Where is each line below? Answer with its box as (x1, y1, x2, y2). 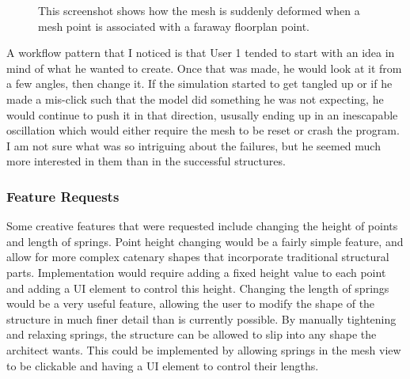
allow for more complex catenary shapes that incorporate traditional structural (6, 248, 389, 265)
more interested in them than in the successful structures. (6, 153, 286, 169)
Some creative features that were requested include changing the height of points (6, 218, 398, 234)
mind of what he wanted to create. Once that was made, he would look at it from (6, 59, 402, 76)
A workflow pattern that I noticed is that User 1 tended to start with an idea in (6, 44, 395, 61)
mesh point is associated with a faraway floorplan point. (38, 17, 310, 34)
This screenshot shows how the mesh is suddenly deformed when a (38, 2, 360, 18)
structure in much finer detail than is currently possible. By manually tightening (6, 310, 397, 327)
